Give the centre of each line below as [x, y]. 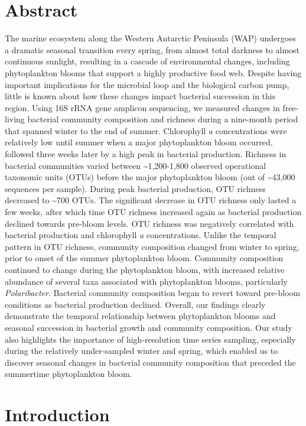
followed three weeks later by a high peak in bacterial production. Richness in [146, 154]
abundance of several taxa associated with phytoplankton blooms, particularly [146, 281]
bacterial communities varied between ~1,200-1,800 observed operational [136, 165]
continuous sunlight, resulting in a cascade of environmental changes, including [147, 61]
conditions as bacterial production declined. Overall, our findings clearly [135, 304]
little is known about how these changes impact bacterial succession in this [140, 96]
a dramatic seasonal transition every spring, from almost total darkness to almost [152, 49]
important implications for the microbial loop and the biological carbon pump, [147, 84]
